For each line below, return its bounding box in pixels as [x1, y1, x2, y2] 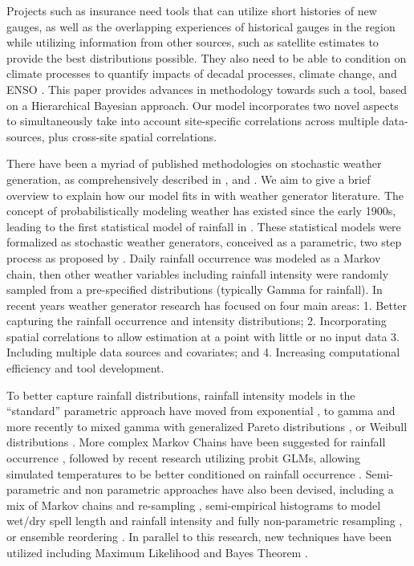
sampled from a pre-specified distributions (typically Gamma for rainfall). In [6, 281, 383, 298]
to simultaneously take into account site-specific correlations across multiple [6, 112, 379, 129]
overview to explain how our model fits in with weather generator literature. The [6, 186, 404, 203]
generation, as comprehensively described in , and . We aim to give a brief [6, 170, 371, 187]
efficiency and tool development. [6, 360, 164, 377]
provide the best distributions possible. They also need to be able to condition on [6, 49, 407, 66]
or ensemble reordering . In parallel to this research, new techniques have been [6, 528, 392, 544]
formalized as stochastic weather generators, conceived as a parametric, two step [6, 234, 402, 250]
